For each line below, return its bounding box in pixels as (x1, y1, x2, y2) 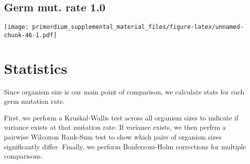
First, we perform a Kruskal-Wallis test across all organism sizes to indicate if (4, 112, 239, 122)
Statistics (4, 58, 67, 78)
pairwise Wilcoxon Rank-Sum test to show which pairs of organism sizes (4, 132, 222, 142)
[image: (4, 23, 29, 31)
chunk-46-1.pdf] (4, 31, 57, 39)
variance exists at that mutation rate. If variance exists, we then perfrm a (4, 122, 226, 132)
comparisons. (4, 151, 43, 161)
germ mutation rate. (4, 96, 65, 106)
